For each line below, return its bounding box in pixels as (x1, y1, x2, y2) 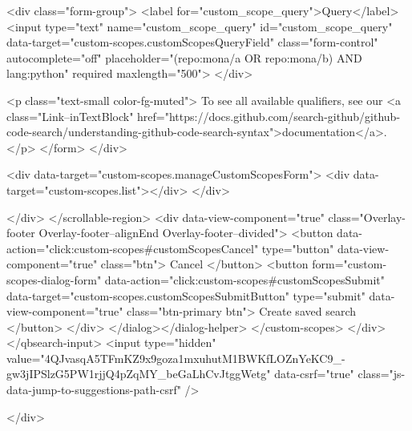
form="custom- (312, 256, 387, 272)
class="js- (357, 365, 406, 382)
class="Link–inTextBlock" (6, 107, 134, 124)
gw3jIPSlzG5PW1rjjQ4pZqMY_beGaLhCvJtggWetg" (6, 365, 271, 382)
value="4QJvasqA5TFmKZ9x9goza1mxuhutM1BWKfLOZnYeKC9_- (6, 349, 345, 366)
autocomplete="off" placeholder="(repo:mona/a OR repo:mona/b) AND (6, 49, 362, 66)
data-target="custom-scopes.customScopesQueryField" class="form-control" (6, 34, 378, 50)
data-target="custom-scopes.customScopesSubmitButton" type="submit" (6, 287, 366, 304)
